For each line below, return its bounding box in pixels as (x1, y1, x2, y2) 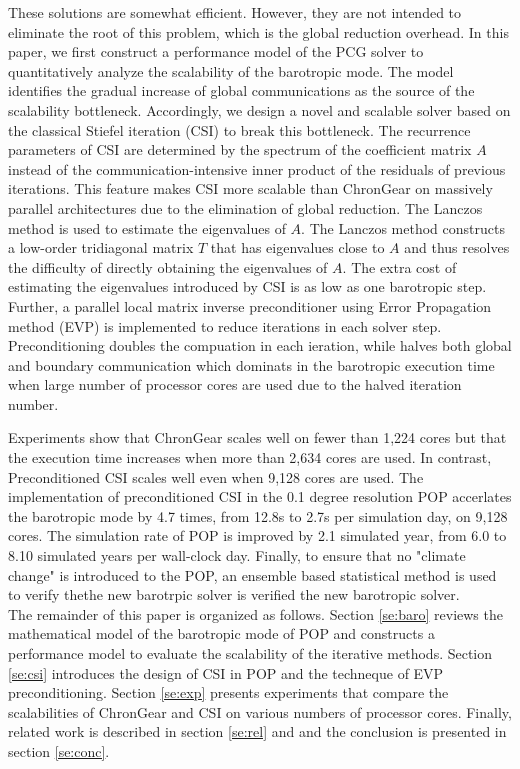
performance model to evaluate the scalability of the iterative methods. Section (8, 643, 493, 663)
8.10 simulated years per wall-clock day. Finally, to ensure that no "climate (8, 545, 466, 566)
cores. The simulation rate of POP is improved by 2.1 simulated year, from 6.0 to (8, 525, 507, 546)
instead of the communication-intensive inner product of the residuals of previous (8, 158, 506, 179)
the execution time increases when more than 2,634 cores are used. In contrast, (8, 447, 492, 468)
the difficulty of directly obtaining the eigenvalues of (8, 256, 328, 277)
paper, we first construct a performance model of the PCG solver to (8, 41, 424, 62)
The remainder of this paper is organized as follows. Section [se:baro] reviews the (8, 603, 503, 624)
